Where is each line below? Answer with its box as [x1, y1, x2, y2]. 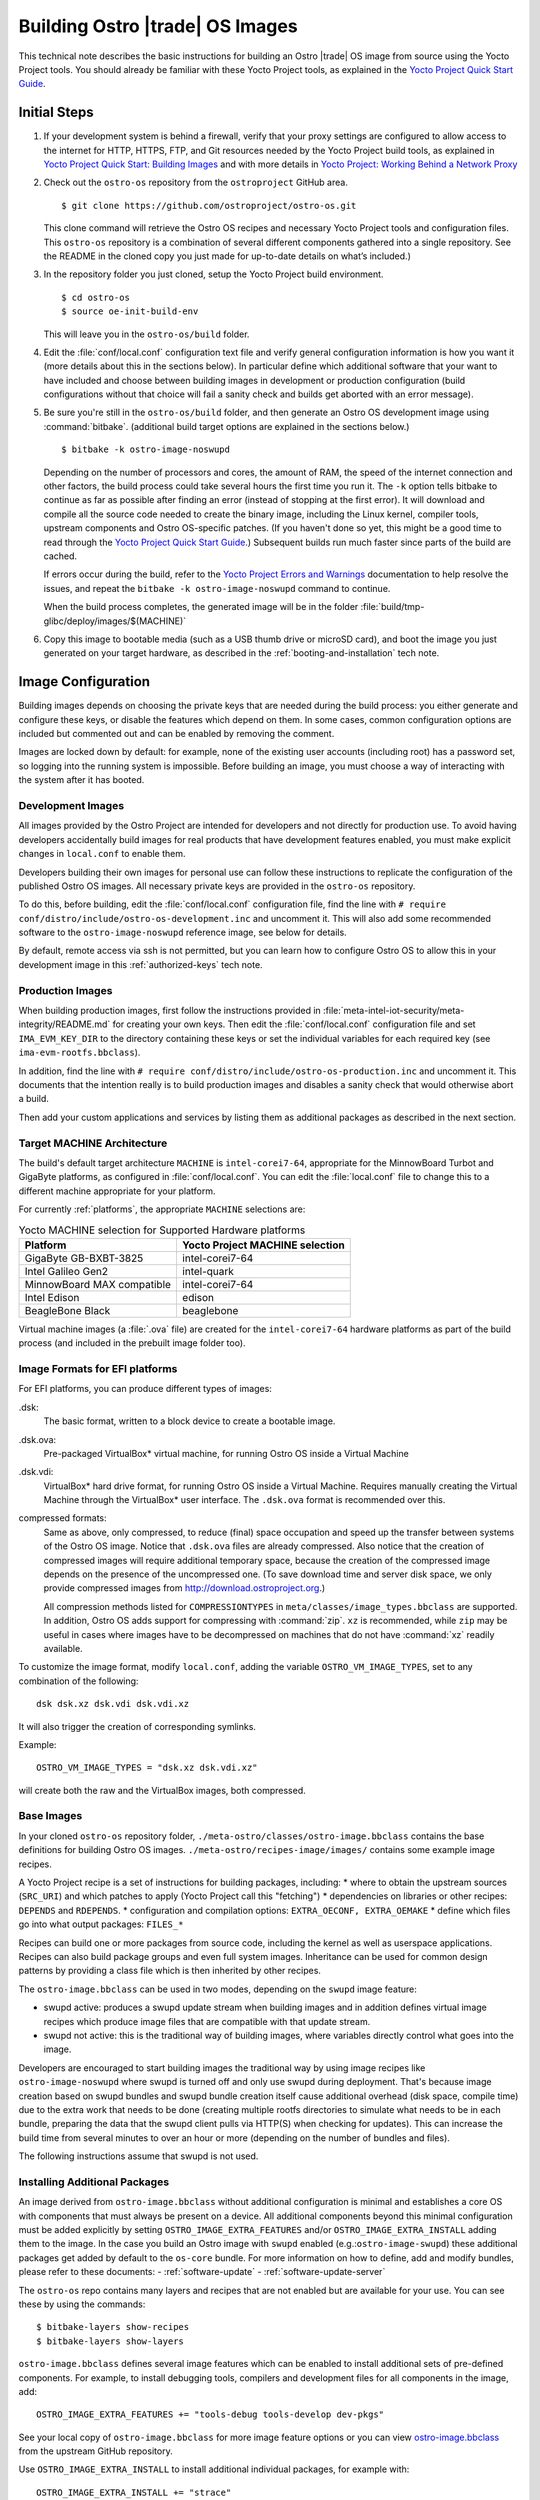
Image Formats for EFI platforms [18, 1361, 178, 1375]
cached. [43, 550, 78, 562]
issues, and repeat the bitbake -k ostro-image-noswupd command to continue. [43, 582, 391, 594]
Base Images [18, 1809, 83, 1823]
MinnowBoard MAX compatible [24, 1277, 172, 1291]
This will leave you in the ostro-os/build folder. [43, 328, 250, 340]
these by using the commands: [18, 2298, 146, 2310]
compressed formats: [18, 1512, 107, 1524]
